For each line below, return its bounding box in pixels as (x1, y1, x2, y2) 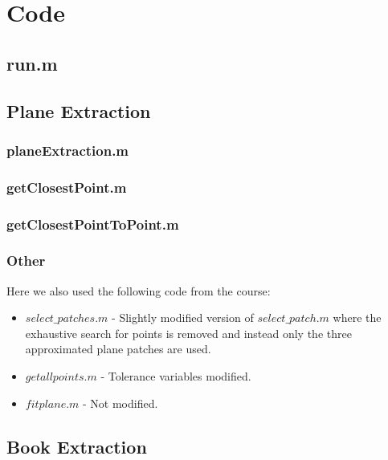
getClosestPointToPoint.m (6, 214, 179, 234)
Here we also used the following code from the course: (6, 282, 271, 299)
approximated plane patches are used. (25, 340, 211, 357)
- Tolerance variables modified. (100, 368, 251, 385)
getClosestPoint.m (6, 177, 127, 197)
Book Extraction (6, 434, 147, 458)
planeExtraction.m (6, 140, 129, 160)
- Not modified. (83, 394, 158, 411)
